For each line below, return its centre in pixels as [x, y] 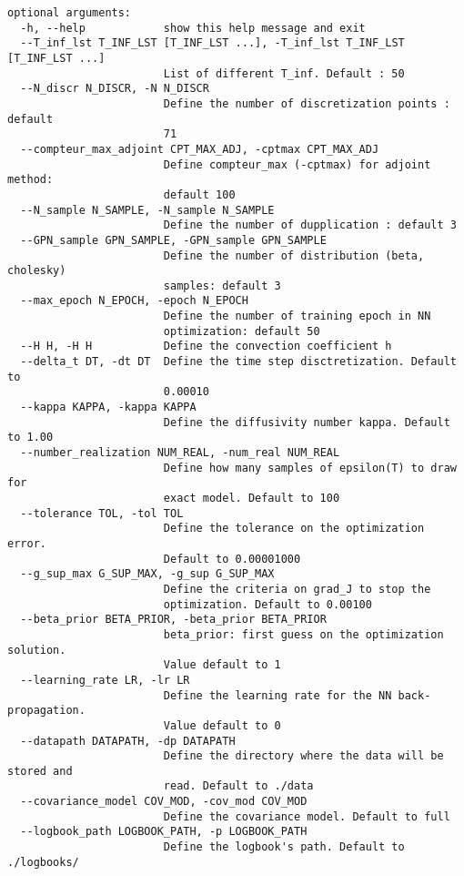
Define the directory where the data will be [303, 756]
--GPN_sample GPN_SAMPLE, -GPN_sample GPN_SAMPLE [173, 240]
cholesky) [37, 271]
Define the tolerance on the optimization [294, 529]
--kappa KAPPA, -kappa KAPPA [108, 407]
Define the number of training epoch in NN [297, 316]
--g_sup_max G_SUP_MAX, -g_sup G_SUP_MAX [147, 574]
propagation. [46, 711]
